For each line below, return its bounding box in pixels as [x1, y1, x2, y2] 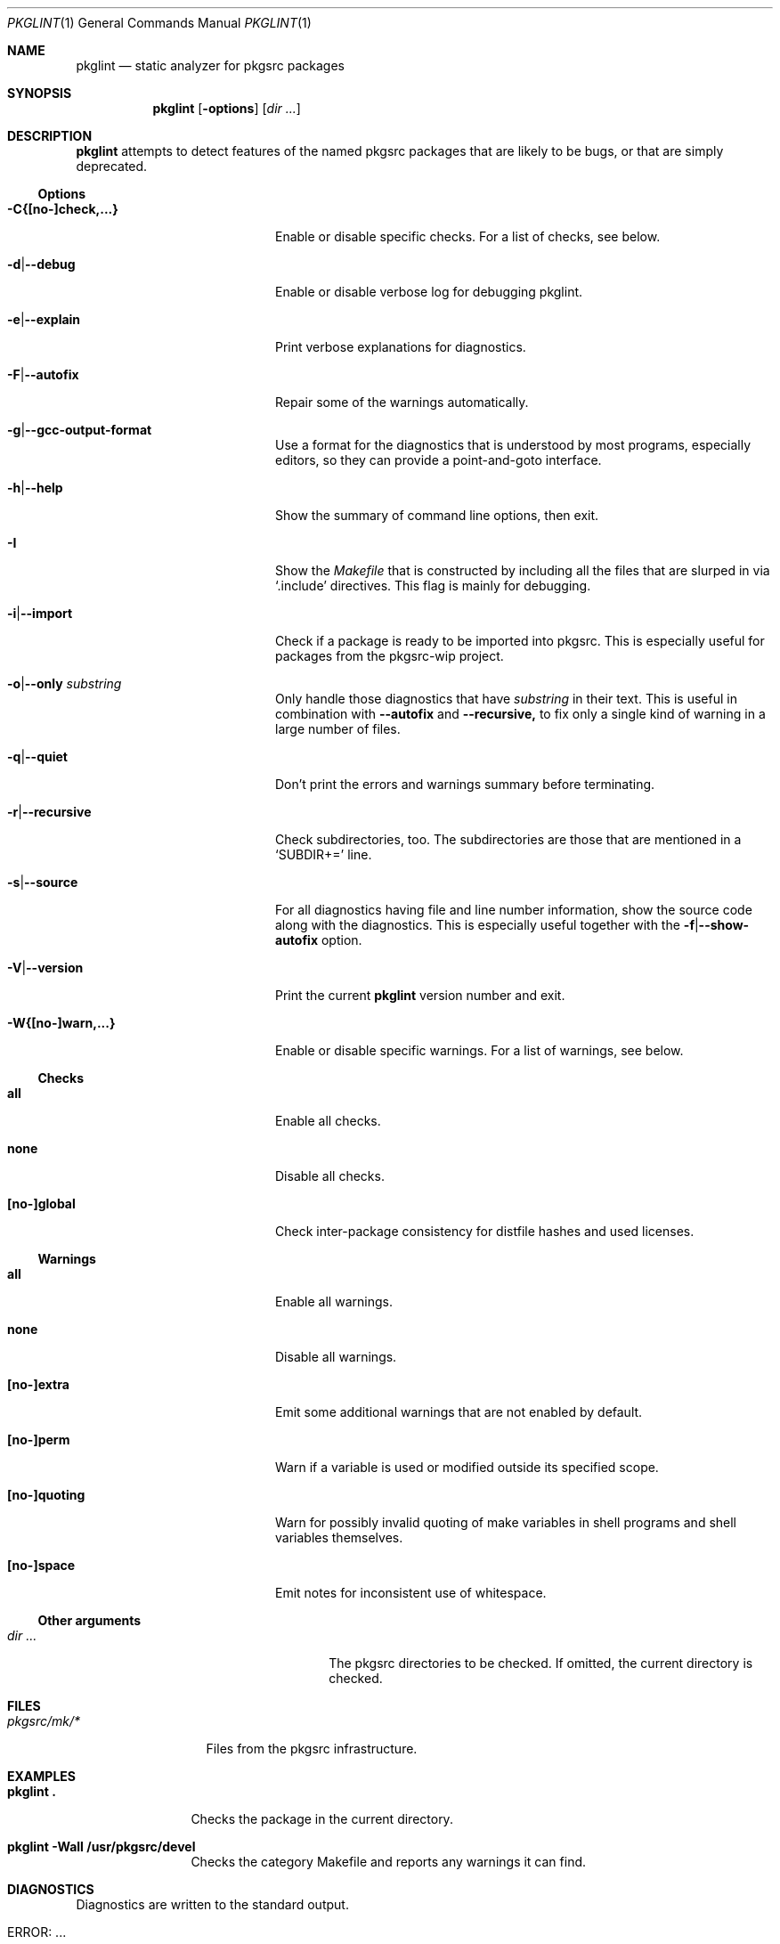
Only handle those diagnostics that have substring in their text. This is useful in [275, 691, 737, 706]
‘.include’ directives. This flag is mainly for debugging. [275, 578, 591, 593]
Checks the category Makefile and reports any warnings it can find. [191, 1854, 587, 1869]
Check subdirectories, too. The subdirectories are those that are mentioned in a [275, 832, 742, 847]
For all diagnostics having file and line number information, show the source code [275, 902, 752, 917]
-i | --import [7, 606, 73, 621]
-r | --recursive [7, 804, 92, 819]
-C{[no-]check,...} [7, 201, 118, 216]
